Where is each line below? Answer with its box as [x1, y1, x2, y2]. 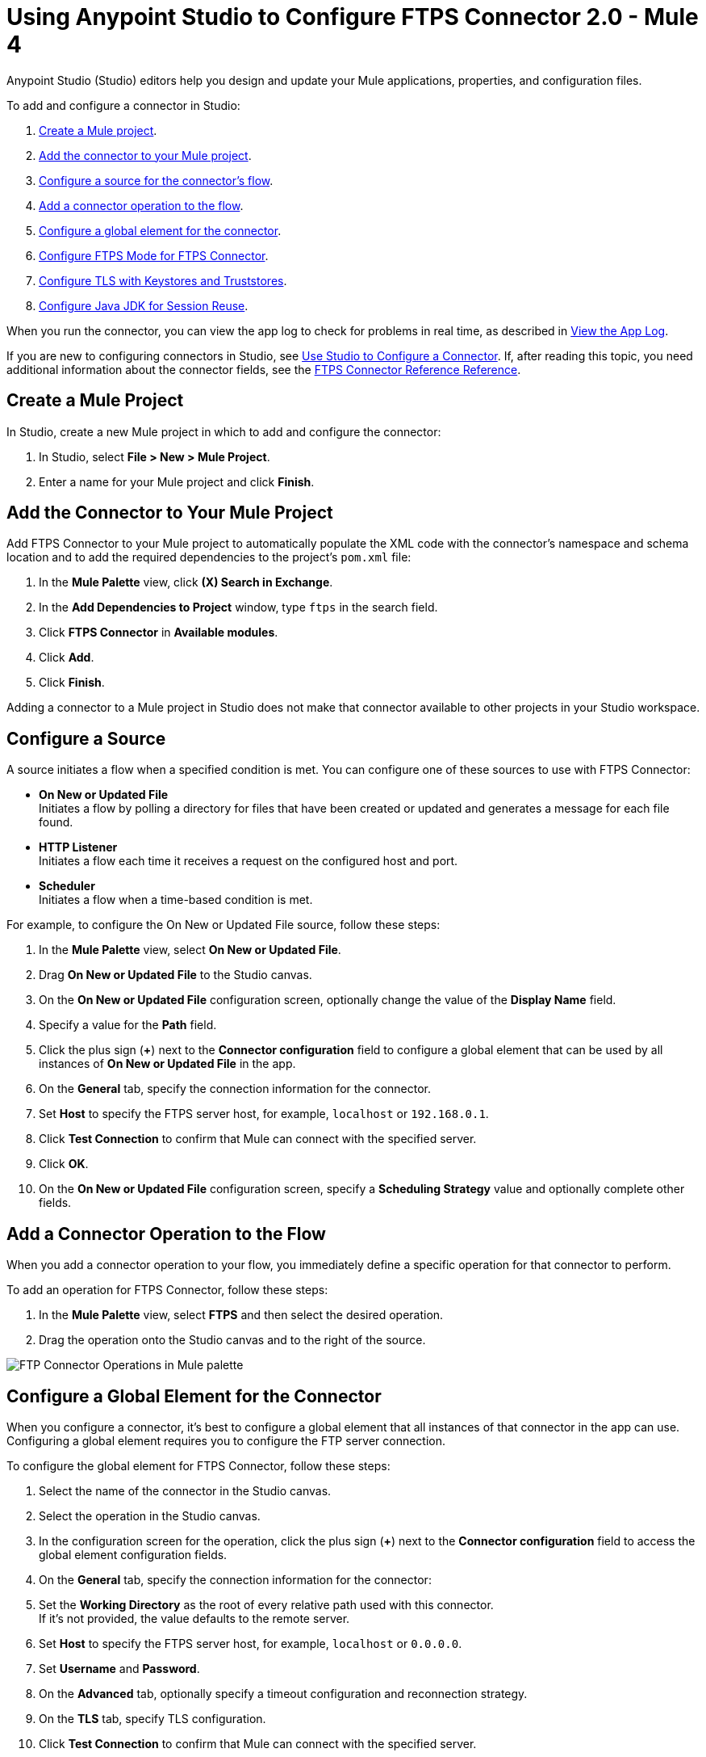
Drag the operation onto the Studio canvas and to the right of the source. [39, 1333, 426, 1347]
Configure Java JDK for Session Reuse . [39, 298, 249, 313]
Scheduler [39, 879, 95, 893]
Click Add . [39, 650, 94, 665]
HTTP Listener [39, 840, 118, 855]
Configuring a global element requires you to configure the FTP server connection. [6, 1433, 446, 1448]
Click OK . [39, 1157, 89, 1171]
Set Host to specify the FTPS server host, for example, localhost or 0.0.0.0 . [39, 1636, 462, 1650]
